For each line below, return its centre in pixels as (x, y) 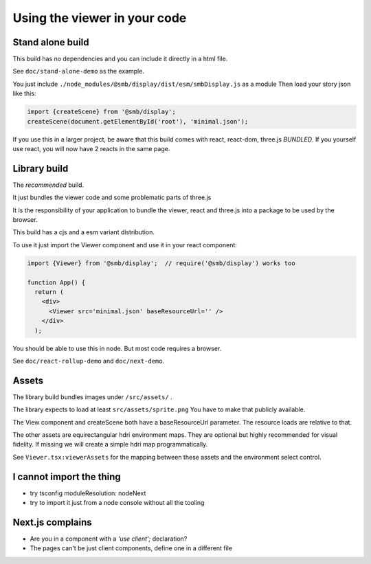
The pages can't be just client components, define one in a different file (131, 548)
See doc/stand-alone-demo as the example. (78, 71)
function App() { (56, 282)
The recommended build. (48, 185)
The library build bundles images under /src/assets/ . (93, 397)
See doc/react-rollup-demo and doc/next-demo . (89, 361)
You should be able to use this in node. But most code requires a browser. (117, 348)
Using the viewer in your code (100, 18)
